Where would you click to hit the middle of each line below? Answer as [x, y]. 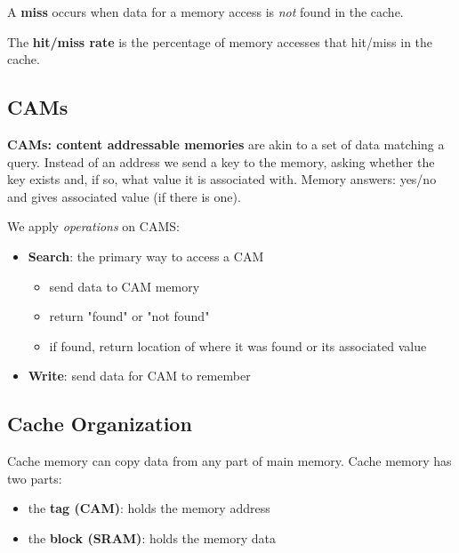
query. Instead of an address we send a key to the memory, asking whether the [221, 161]
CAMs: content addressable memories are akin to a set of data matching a [226, 144]
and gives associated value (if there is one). [124, 196]
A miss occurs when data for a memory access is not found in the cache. [205, 12]
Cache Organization [100, 424]
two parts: [35, 478]
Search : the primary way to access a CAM [146, 256]
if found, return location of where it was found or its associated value [238, 345]
